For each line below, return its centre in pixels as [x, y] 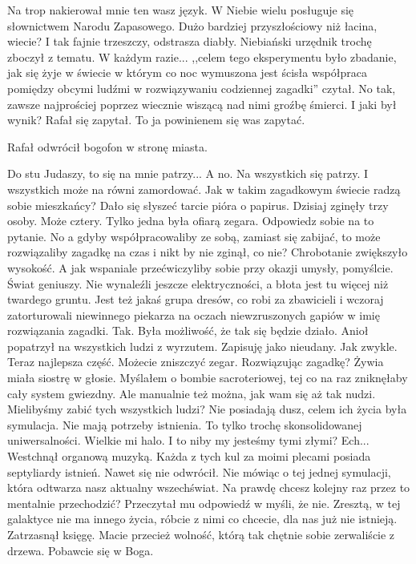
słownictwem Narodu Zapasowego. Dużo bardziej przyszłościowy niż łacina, [192, 25]
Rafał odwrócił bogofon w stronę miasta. [107, 146]
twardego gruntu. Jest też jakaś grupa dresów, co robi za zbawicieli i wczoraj [196, 299]
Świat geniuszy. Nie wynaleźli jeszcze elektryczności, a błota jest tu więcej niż [198, 283]
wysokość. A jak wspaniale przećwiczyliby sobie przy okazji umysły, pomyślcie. [200, 267]
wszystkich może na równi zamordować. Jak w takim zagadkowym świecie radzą [204, 189]
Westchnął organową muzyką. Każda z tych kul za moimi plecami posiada [189, 456]
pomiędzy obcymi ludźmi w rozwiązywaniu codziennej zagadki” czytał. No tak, [202, 88]
